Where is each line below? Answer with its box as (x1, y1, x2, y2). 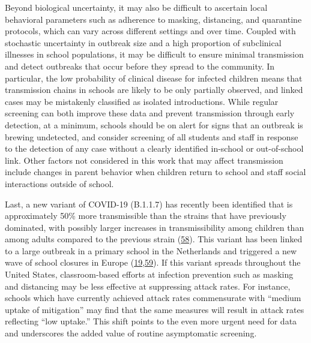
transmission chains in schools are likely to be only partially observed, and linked (5, 83, 303, 96)
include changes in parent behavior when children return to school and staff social (5, 166, 306, 178)
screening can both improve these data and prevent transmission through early (5, 107, 295, 119)
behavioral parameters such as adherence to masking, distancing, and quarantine (5, 13, 302, 25)
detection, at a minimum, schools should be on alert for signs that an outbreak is (5, 118, 303, 131)
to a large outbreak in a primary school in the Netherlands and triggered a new (5, 244, 297, 257)
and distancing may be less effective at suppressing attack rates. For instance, (5, 279, 291, 292)
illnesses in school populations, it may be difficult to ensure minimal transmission (5, 48, 304, 61)
